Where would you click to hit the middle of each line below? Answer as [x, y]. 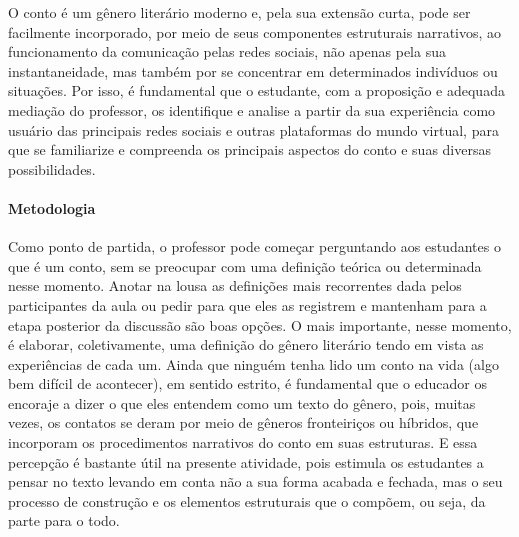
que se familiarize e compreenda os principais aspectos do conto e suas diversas [249, 149]
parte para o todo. [64, 520]
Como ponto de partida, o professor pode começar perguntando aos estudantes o [254, 246]
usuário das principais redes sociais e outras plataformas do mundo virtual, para [253, 129]
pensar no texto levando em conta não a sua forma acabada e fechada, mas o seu [255, 481]
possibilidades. [52, 168]
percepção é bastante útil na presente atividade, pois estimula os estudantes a [246, 461]
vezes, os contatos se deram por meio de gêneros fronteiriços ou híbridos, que [243, 422]
